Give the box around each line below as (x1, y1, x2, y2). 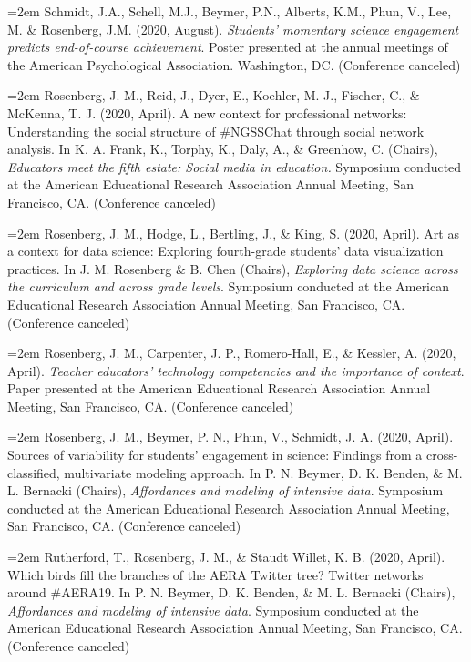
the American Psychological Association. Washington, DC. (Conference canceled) (7, 55, 461, 74)
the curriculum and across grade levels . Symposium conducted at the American (7, 277, 450, 296)
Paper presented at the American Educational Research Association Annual (7, 379, 431, 398)
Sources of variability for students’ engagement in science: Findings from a (7, 445, 423, 464)
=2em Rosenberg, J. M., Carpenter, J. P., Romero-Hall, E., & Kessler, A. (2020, (7, 343, 456, 362)
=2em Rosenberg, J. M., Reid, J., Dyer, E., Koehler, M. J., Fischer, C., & (7, 86, 420, 105)
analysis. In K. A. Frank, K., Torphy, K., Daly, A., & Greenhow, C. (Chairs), (7, 139, 438, 158)
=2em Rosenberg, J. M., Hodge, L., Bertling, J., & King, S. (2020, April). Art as (7, 223, 459, 242)
